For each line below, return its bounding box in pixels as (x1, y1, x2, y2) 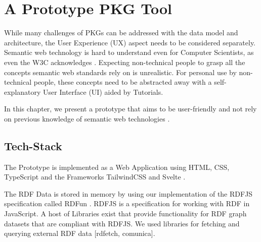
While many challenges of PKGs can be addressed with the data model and (4, 27, 238, 38)
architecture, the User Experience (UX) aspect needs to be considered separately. (4, 37, 255, 47)
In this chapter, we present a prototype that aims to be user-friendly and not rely (4, 103, 257, 114)
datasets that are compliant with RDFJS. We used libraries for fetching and (4, 218, 240, 228)
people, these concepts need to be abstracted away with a (33, 77, 212, 87)
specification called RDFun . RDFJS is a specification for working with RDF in (4, 198, 250, 209)
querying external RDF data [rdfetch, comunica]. (4, 228, 155, 238)
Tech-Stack (4, 138, 62, 153)
